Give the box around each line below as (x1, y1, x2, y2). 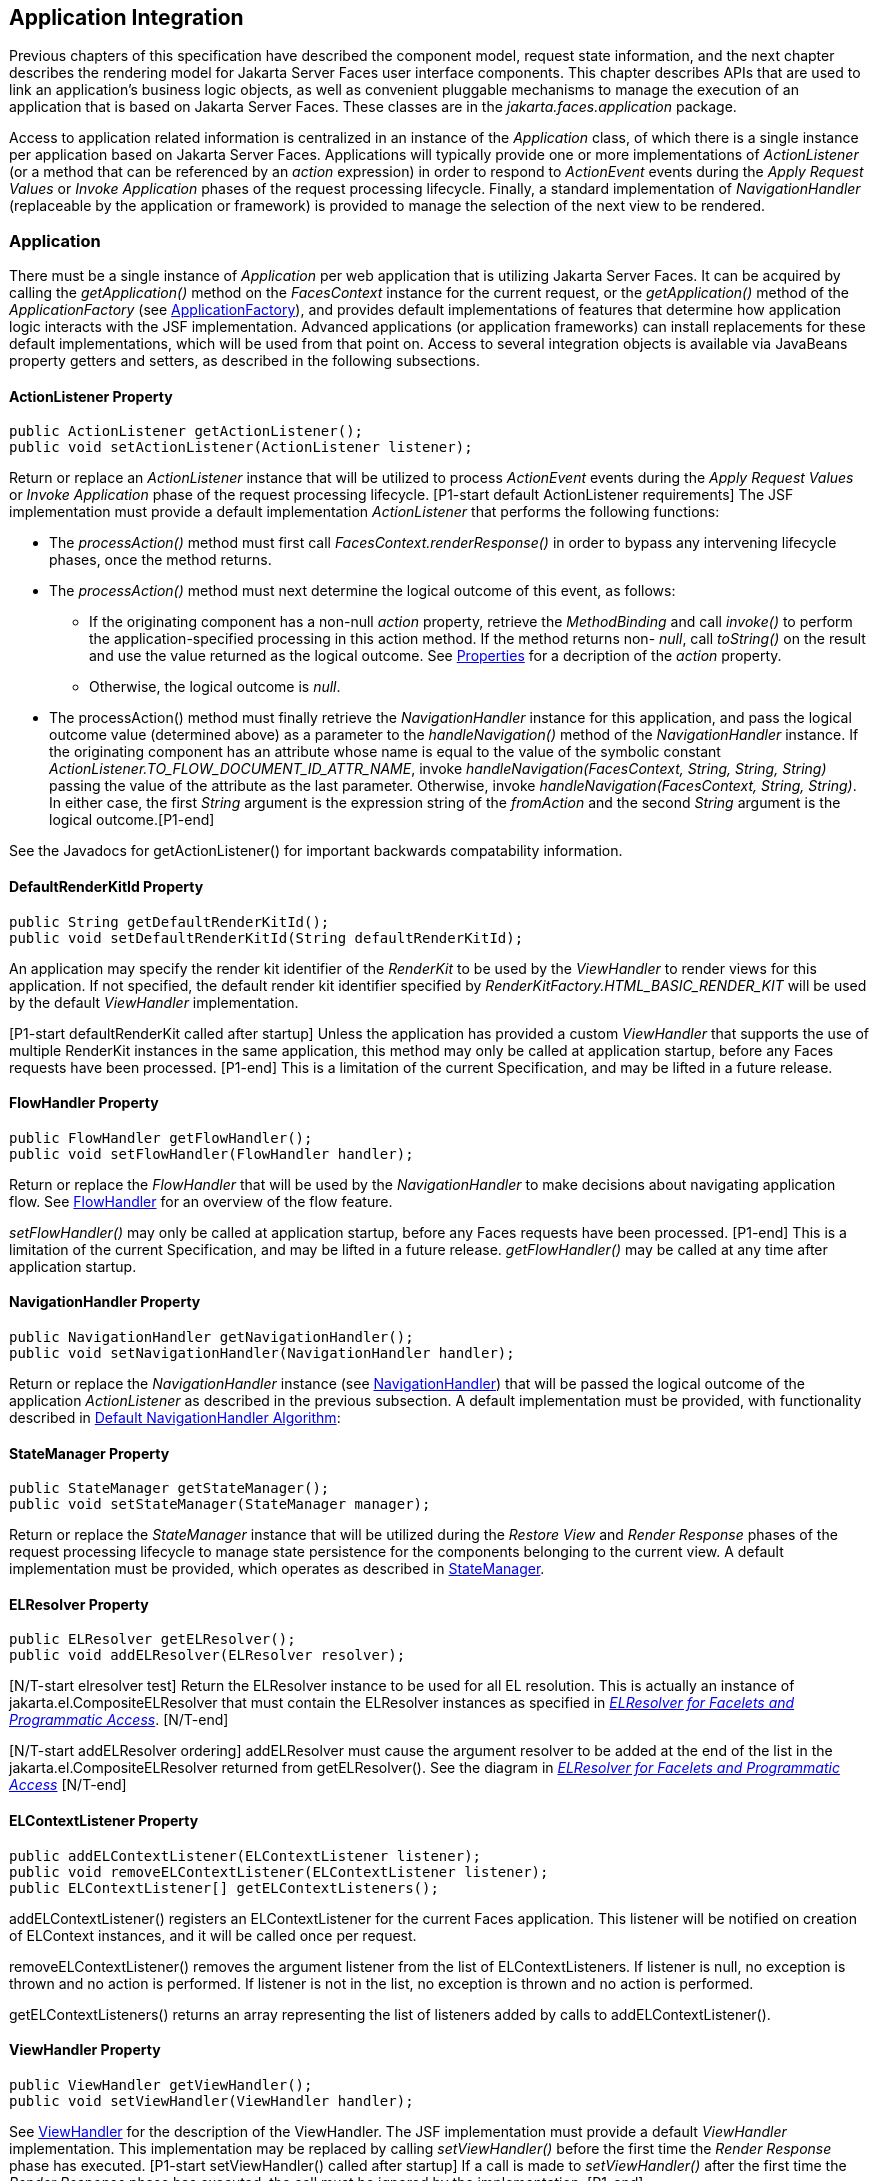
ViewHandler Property (9, 2041, 161, 2059)
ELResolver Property (9, 1595, 149, 1613)
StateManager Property (9, 1444, 170, 1462)
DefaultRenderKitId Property (9, 878, 204, 895)
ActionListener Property (9, 387, 173, 405)
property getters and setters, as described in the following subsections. (9, 352, 480, 370)
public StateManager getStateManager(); (9, 1480, 330, 1497)
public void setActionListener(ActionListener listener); (9, 439, 473, 456)
